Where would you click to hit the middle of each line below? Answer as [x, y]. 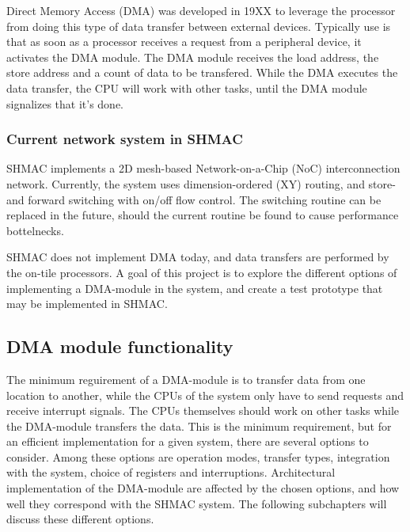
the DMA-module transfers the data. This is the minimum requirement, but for [199, 426]
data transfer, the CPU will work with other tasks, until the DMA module [187, 87]
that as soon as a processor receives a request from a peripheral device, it [184, 42]
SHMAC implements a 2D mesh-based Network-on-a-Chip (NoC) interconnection [203, 168]
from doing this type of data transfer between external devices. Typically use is [199, 26]
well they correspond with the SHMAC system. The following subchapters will [197, 503]
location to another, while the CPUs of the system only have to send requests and [205, 395]
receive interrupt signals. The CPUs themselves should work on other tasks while [203, 410]
